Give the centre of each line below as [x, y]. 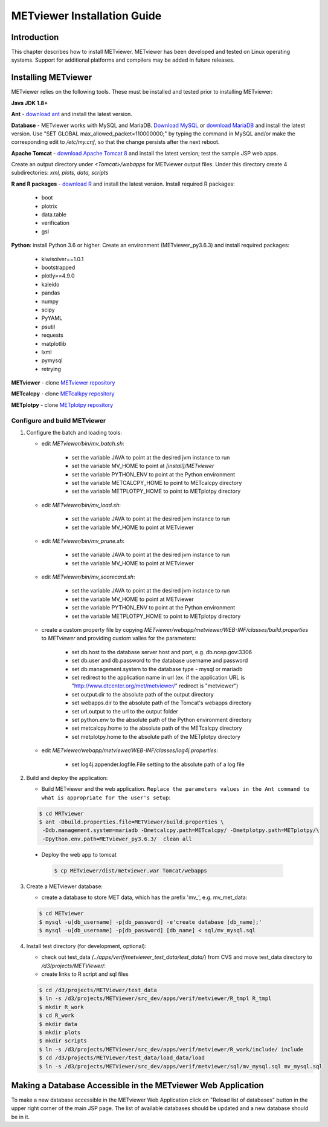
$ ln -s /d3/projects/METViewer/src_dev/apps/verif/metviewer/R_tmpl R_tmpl [155, 999]
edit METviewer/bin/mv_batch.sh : [83, 444]
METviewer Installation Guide [86, 16]
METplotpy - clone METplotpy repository [62, 404]
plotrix [49, 206]
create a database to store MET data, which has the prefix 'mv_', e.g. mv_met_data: [144, 897]
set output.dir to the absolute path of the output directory [143, 694]
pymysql [52, 360]
